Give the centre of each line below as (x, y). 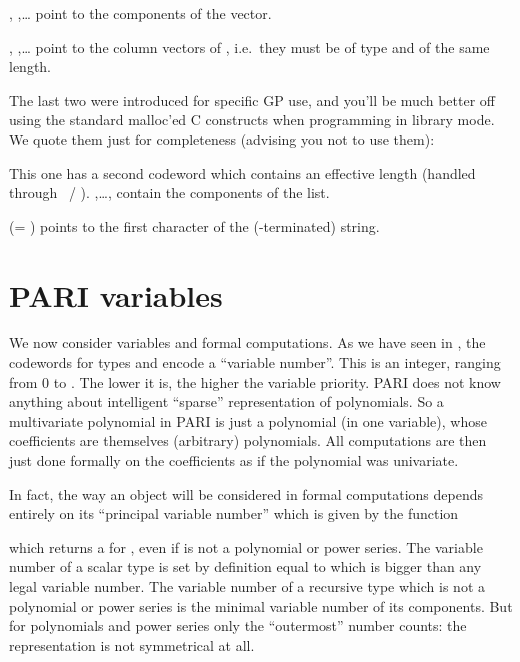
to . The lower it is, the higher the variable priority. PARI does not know (277, 381)
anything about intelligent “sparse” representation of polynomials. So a (226, 401)
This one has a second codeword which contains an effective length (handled (242, 172)
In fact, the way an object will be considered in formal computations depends (246, 493)
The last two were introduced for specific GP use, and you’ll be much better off (252, 99)
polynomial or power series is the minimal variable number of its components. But (261, 605)
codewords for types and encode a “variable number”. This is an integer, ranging (255, 362)
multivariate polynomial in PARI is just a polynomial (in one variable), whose (248, 420)
